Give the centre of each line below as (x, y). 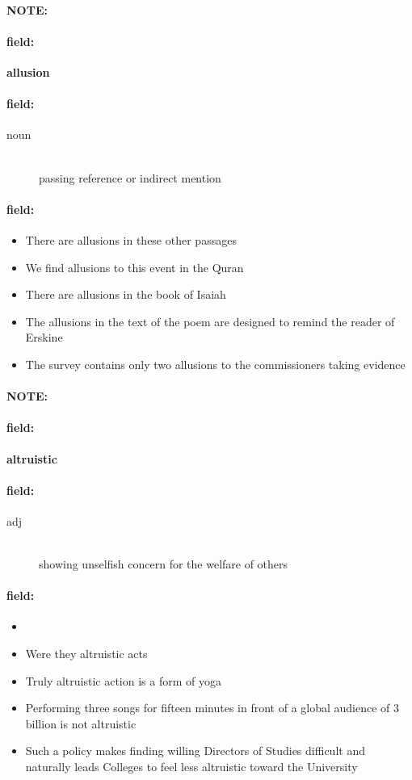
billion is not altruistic (81, 723)
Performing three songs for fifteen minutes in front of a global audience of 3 (212, 708)
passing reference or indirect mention (130, 177)
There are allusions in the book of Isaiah (126, 294)
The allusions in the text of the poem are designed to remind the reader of (210, 321)
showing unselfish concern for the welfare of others (164, 564)
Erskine (44, 337)
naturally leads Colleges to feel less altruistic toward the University (191, 767)
